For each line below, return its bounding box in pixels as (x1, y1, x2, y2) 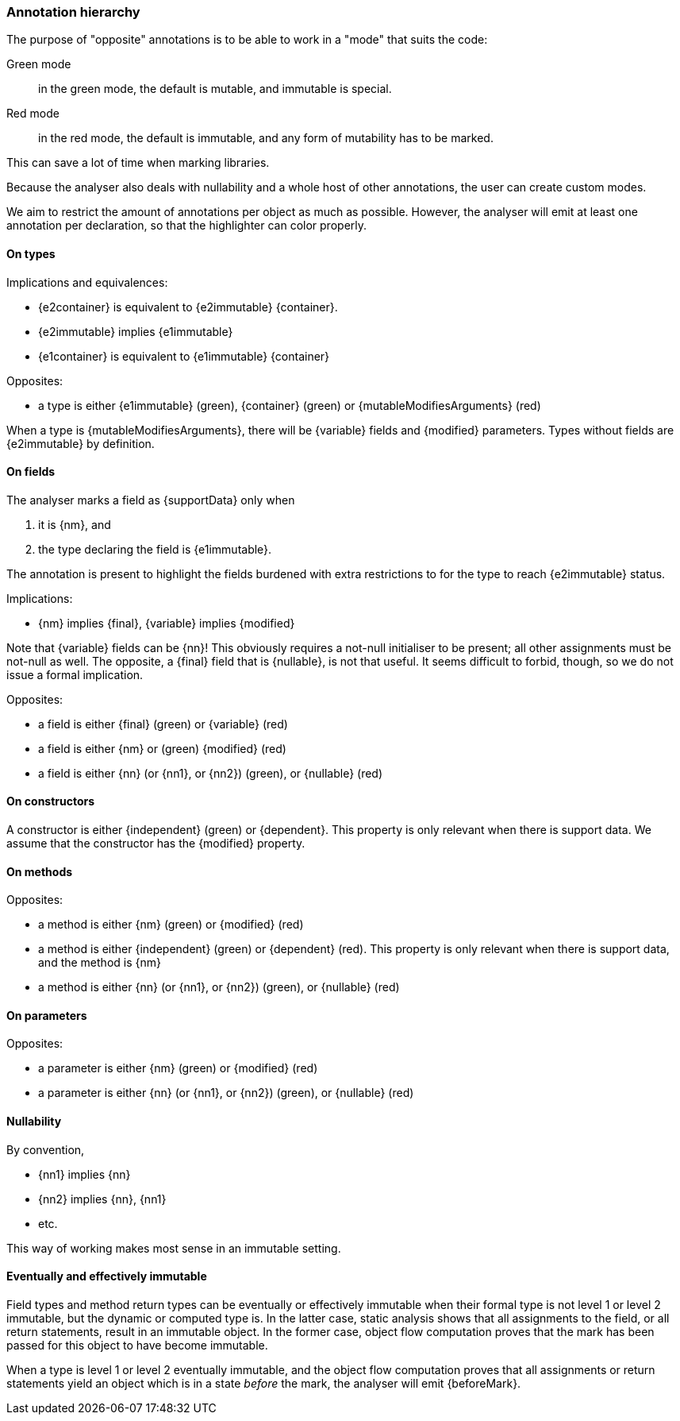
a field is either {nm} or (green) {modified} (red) (38, 741, 286, 755)
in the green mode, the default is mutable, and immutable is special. (38, 82, 392, 96)
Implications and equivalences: (6, 275, 168, 289)
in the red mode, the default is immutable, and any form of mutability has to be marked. (38, 131, 494, 145)
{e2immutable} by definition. (6, 436, 155, 450)
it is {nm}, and (38, 517, 111, 531)
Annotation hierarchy (6, 4, 140, 20)
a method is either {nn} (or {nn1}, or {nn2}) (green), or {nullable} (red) (38, 980, 400, 994)
